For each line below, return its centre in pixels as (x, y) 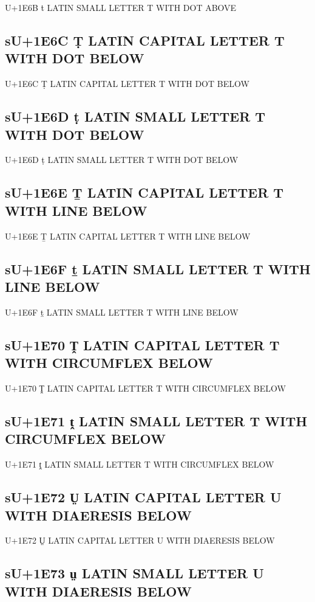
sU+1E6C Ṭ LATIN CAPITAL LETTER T (145, 40)
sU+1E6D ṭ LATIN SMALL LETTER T (135, 116)
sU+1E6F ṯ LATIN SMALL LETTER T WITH (158, 268)
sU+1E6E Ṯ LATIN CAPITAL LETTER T (144, 192)
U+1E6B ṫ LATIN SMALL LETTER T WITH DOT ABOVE (121, 7)
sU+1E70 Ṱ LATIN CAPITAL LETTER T (142, 344)
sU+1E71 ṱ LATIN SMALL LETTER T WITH (156, 420)
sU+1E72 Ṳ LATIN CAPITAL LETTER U (143, 497)
